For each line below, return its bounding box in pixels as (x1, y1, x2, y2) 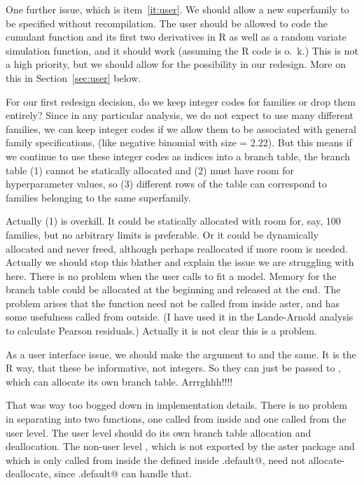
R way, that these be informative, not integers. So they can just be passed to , (6, 360, 341, 375)
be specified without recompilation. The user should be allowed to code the (6, 15, 328, 30)
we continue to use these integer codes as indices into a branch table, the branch (6, 148, 350, 163)
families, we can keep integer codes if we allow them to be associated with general (6, 121, 356, 136)
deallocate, (6, 466, 51, 481)
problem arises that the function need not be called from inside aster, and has (6, 295, 339, 310)
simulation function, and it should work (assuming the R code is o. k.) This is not (6, 43, 359, 57)
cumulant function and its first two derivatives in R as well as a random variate (6, 29, 346, 44)
